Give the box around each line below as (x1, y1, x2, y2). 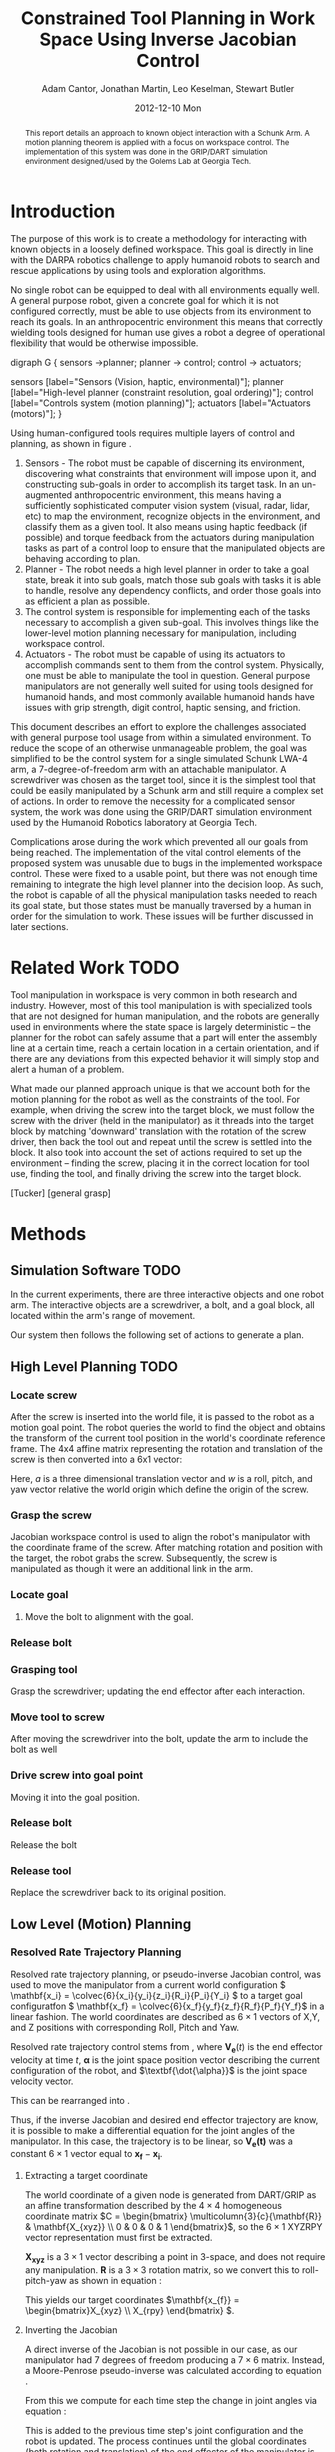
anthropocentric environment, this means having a (74, 489, 282, 501)
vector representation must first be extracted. (24, 2232, 213, 2244)
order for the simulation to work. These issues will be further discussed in (10, 910, 314, 922)
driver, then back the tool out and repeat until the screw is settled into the (10, 1136, 313, 1148)
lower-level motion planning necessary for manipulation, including (24, 627, 297, 639)
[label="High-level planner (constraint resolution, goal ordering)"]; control (10, 387, 314, 399)
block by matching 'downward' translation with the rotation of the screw (10, 1125, 307, 1137)
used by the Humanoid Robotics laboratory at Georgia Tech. (10, 817, 258, 829)
